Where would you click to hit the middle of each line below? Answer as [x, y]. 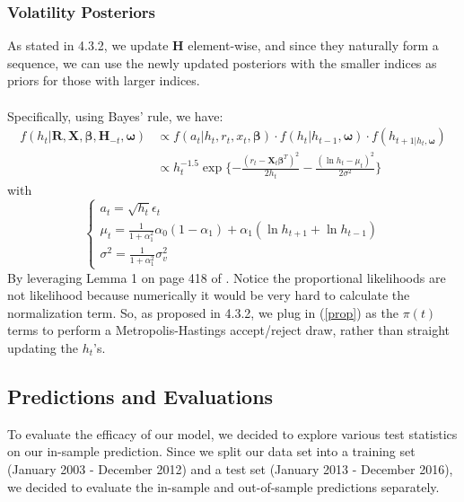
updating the [43, 347]
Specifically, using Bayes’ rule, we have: [115, 115]
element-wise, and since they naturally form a [313, 45]
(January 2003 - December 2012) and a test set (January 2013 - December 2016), [230, 468]
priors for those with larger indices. [104, 80]
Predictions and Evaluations [140, 396]
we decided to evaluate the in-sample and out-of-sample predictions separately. [223, 486]
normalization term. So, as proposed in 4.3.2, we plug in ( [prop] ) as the [203, 312]
